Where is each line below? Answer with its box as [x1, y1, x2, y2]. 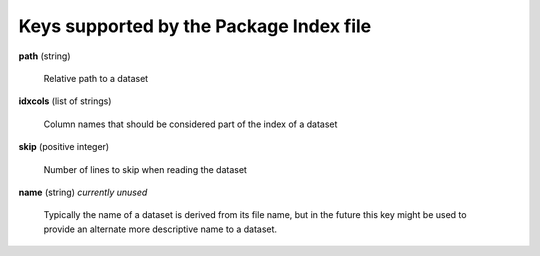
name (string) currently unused [18, 186, 148, 198]
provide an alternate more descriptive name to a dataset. [43, 223, 278, 235]
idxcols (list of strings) [18, 95, 112, 107]
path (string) [18, 50, 71, 62]
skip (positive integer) [18, 141, 110, 153]
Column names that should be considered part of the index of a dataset [43, 118, 338, 130]
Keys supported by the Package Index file [18, 15, 372, 37]
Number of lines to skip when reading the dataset [43, 163, 247, 175]
